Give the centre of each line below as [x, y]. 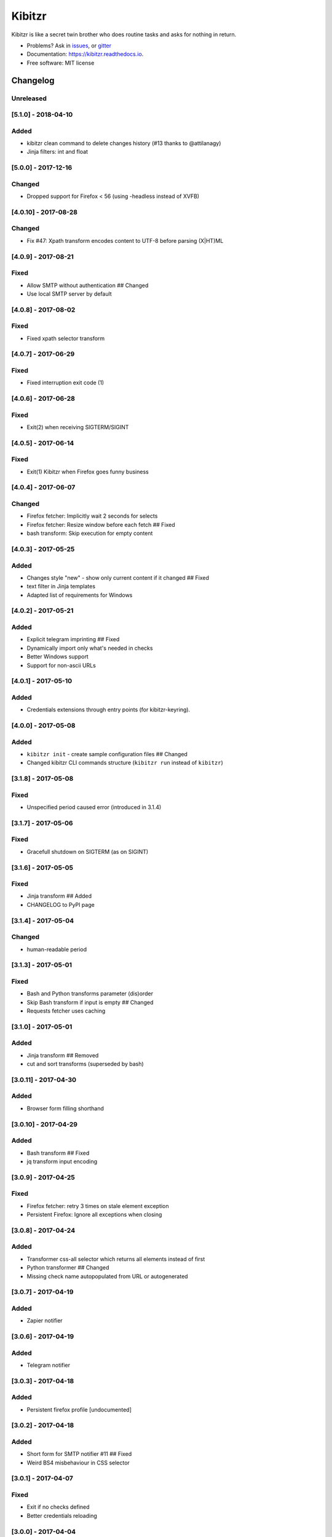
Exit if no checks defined [58, 1507]
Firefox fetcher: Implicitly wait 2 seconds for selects [92, 516]
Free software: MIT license [61, 63]
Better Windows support [57, 657]
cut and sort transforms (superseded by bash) [85, 1064]
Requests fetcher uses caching [66, 1011]
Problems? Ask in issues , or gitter [69, 45]
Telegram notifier [49, 1365]
